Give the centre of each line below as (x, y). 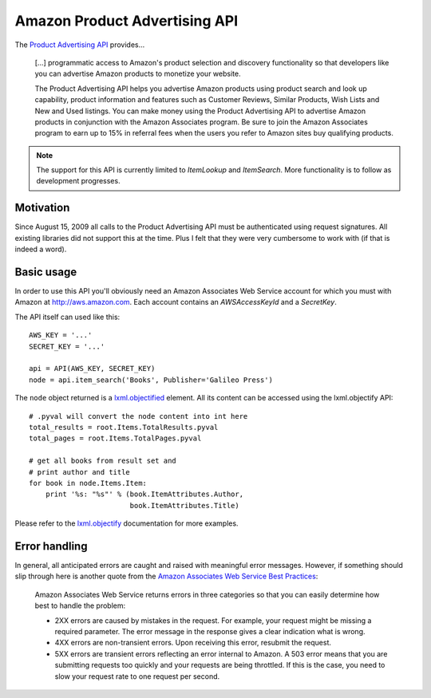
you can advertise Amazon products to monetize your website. (138, 74)
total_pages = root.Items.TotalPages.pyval (115, 438)
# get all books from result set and (103, 461)
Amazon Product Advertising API (127, 21)
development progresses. (78, 181)
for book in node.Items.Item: (88, 483)
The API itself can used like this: (67, 317)
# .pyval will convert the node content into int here (138, 416)
